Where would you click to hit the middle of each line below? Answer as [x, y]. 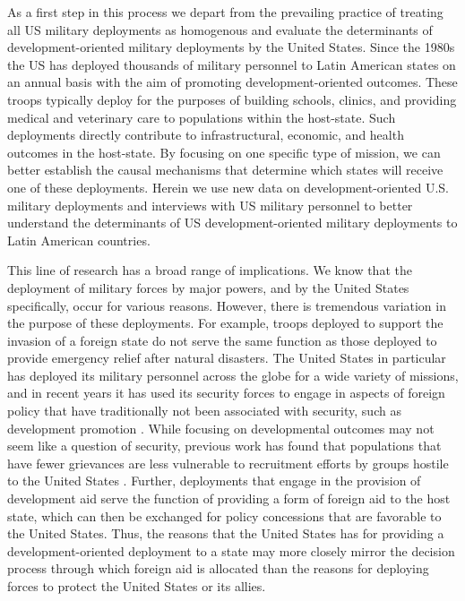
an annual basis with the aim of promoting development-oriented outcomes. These [232, 82]
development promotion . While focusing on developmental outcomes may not [221, 428]
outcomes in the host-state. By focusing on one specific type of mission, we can [224, 152]
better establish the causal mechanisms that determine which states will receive [225, 170]
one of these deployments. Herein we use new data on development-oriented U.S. [228, 187]
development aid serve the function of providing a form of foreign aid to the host [229, 498]
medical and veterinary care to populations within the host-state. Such [202, 117]
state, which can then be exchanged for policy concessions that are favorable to [224, 515]
